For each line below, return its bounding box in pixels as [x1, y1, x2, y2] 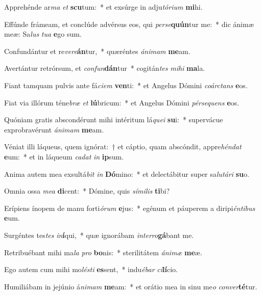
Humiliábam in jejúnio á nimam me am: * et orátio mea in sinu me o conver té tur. [4, 281, 257, 291]
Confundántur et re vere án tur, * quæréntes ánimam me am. [4, 45, 191, 56]
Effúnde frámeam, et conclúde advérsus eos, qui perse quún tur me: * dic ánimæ [4, 18, 254, 29]
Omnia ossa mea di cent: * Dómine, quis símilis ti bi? [4, 185, 170, 196]
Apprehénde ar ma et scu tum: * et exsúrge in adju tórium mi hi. [4, 2, 203, 12]
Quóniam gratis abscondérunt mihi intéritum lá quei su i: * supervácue [4, 114, 223, 125]
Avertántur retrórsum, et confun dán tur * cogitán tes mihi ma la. [4, 63, 205, 73]
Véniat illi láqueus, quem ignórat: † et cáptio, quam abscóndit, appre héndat [4, 141, 242, 152]
